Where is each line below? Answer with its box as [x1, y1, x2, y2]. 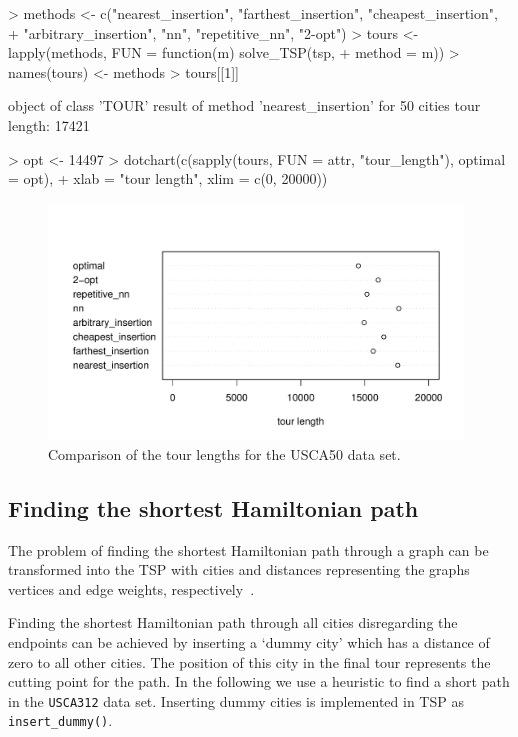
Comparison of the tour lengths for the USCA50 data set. [48, 443, 401, 464]
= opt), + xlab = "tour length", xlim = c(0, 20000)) [8, 168, 328, 189]
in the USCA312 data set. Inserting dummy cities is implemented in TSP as [8, 690, 464, 711]
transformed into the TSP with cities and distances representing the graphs [8, 559, 470, 580]
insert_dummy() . [8, 710, 113, 731]
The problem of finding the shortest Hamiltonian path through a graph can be [8, 539, 489, 560]
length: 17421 [8, 114, 90, 135]
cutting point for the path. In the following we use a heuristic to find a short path [8, 671, 510, 692]
